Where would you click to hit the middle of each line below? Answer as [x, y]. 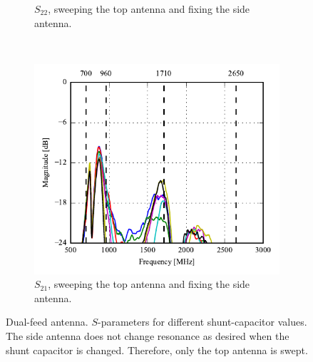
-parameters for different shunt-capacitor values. [202, 322]
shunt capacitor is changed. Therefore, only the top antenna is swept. [157, 350]
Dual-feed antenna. [47, 322]
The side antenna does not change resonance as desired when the [148, 336]
